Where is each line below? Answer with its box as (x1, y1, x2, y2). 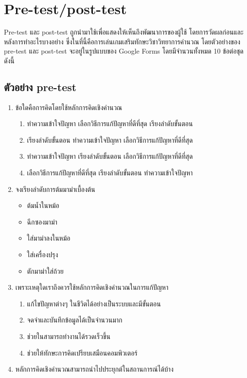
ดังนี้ (4, 55, 15, 65)
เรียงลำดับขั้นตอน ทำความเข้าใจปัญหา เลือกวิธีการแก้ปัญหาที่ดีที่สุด (27, 134, 193, 145)
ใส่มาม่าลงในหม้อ (27, 233, 71, 243)
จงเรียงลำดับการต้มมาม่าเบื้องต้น (15, 184, 95, 194)
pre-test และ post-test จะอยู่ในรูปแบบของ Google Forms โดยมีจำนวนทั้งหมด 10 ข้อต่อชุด (4, 46, 244, 56)
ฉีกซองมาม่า (27, 216, 57, 227)
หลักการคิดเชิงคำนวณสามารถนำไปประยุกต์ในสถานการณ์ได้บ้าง (15, 364, 174, 374)
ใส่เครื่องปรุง (27, 249, 58, 260)
